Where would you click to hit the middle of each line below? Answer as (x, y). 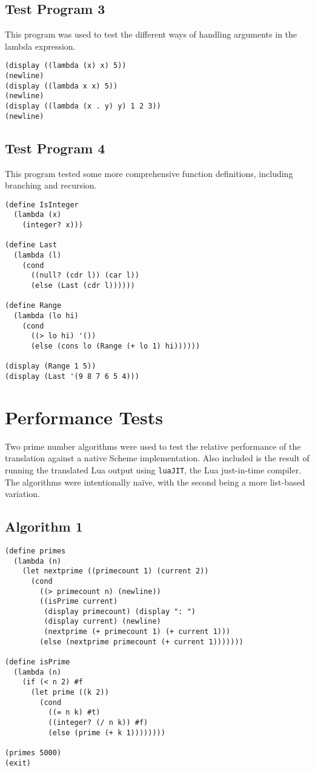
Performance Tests (84, 417)
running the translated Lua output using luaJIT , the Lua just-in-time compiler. (153, 469)
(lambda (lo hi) (46, 315)
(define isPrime (38, 662)
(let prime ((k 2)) (70, 693)
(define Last (31, 245)
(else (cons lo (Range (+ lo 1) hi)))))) (115, 346)
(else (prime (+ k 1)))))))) (107, 733)
